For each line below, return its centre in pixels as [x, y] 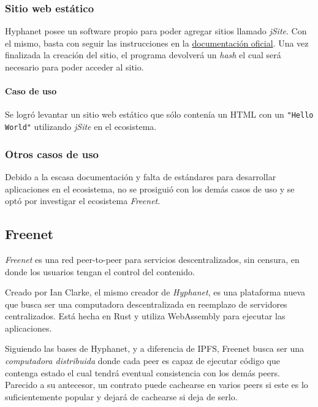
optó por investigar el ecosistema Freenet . [83, 201]
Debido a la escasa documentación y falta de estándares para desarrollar [141, 176]
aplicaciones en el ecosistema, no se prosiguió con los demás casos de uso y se [150, 188]
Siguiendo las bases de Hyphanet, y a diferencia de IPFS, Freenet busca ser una [154, 348]
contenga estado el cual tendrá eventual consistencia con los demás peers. [142, 372]
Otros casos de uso [52, 154]
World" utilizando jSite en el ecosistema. [81, 127]
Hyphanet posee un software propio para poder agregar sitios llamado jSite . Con [156, 31]
